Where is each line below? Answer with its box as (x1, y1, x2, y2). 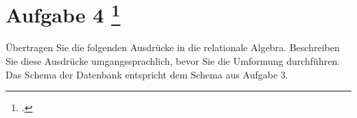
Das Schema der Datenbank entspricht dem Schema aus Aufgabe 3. (5, 67, 288, 81)
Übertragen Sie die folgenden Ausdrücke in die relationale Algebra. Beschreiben (5, 40, 340, 55)
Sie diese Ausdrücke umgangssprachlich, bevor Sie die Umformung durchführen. (5, 54, 341, 68)
